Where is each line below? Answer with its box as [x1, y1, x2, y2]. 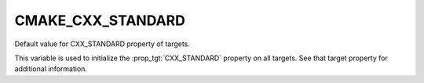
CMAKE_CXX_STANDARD [14, 12, 186, 29]
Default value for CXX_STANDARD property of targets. [14, 39, 190, 49]
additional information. [14, 64, 88, 74]
